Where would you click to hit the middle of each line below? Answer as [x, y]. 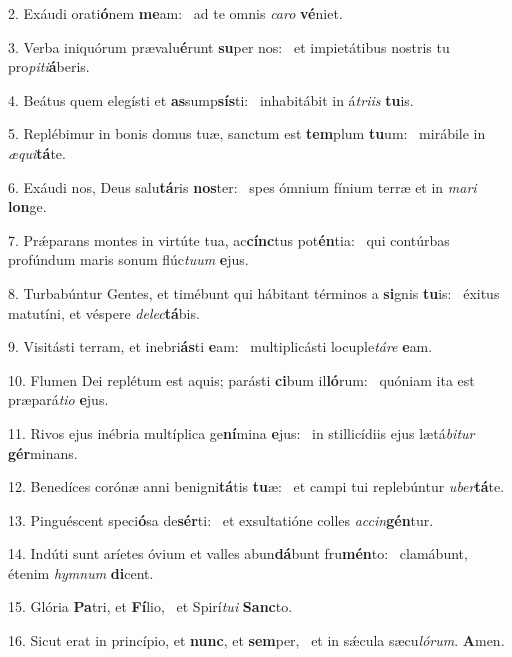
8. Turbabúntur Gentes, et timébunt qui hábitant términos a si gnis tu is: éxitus [254, 292]
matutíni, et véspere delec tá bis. [104, 312]
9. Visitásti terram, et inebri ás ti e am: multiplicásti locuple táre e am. [220, 346]
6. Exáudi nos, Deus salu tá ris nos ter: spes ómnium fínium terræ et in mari [242, 186]
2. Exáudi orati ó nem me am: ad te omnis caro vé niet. [175, 13]
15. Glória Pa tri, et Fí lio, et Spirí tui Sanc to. [150, 606]
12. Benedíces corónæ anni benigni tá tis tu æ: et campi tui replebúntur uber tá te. [256, 486]
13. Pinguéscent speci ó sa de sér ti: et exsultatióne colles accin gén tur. [221, 519]
